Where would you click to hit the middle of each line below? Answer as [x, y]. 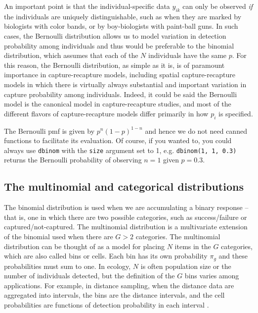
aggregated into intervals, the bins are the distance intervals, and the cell [114, 295]
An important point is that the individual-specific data [87, 6]
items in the [193, 246]
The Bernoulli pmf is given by [49, 130]
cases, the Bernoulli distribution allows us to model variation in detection [115, 35]
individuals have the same [187, 55]
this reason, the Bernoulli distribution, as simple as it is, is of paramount [114, 65]
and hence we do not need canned [196, 130]
